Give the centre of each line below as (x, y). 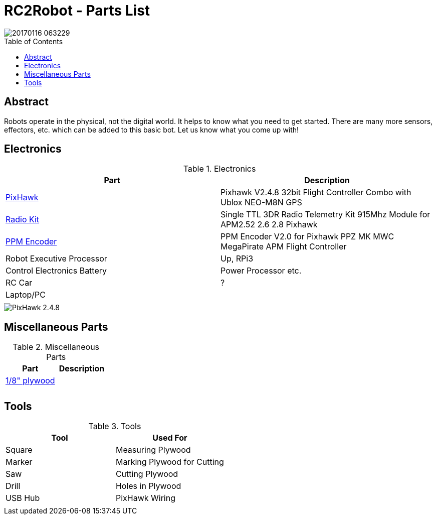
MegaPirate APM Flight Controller (284, 247)
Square (19, 450)
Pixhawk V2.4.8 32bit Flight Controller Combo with (316, 192)
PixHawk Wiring (145, 498)
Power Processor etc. (261, 271)
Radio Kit (23, 220)
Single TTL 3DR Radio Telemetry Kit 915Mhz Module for (325, 215)
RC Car (19, 283)
